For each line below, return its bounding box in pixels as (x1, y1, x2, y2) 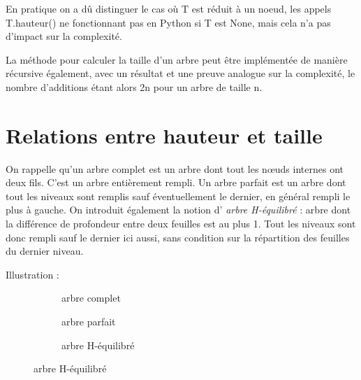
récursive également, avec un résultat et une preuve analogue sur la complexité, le (6, 66, 355, 80)
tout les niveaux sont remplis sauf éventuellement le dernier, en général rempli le (6, 188, 351, 203)
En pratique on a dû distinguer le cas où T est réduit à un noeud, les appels (6, 1, 332, 15)
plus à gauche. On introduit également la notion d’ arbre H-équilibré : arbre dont (6, 202, 351, 217)
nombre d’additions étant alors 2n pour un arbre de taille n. (6, 79, 263, 94)
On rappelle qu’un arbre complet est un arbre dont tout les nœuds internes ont (6, 161, 344, 176)
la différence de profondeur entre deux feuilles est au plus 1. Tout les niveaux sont (6, 216, 356, 231)
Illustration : (6, 267, 59, 281)
